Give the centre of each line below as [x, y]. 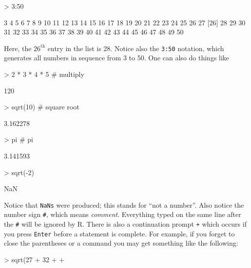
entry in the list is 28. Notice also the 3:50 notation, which [136, 48]
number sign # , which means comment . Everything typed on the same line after [123, 214]
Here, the [18, 48]
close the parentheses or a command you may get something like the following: [121, 243]
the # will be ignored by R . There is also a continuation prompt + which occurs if [125, 224]
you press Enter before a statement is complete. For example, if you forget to [119, 233]
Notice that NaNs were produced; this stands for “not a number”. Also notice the [124, 205]
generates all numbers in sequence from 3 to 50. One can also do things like [117, 58]
